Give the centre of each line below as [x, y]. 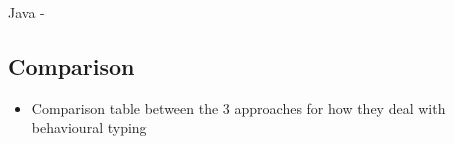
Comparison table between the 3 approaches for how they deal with [238, 107]
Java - [26, 12]
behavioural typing [89, 127]
